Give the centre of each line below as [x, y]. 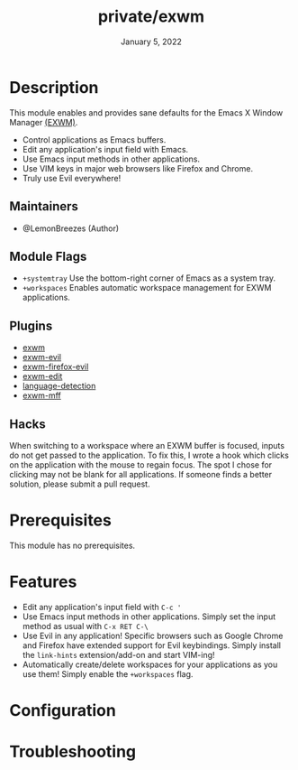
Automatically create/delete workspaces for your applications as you [150, 664]
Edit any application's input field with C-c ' [102, 607]
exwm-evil [41, 357]
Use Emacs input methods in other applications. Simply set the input [149, 617]
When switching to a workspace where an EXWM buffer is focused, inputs [147, 445]
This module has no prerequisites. [72, 545]
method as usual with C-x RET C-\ [85, 626]
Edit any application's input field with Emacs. [105, 149]
